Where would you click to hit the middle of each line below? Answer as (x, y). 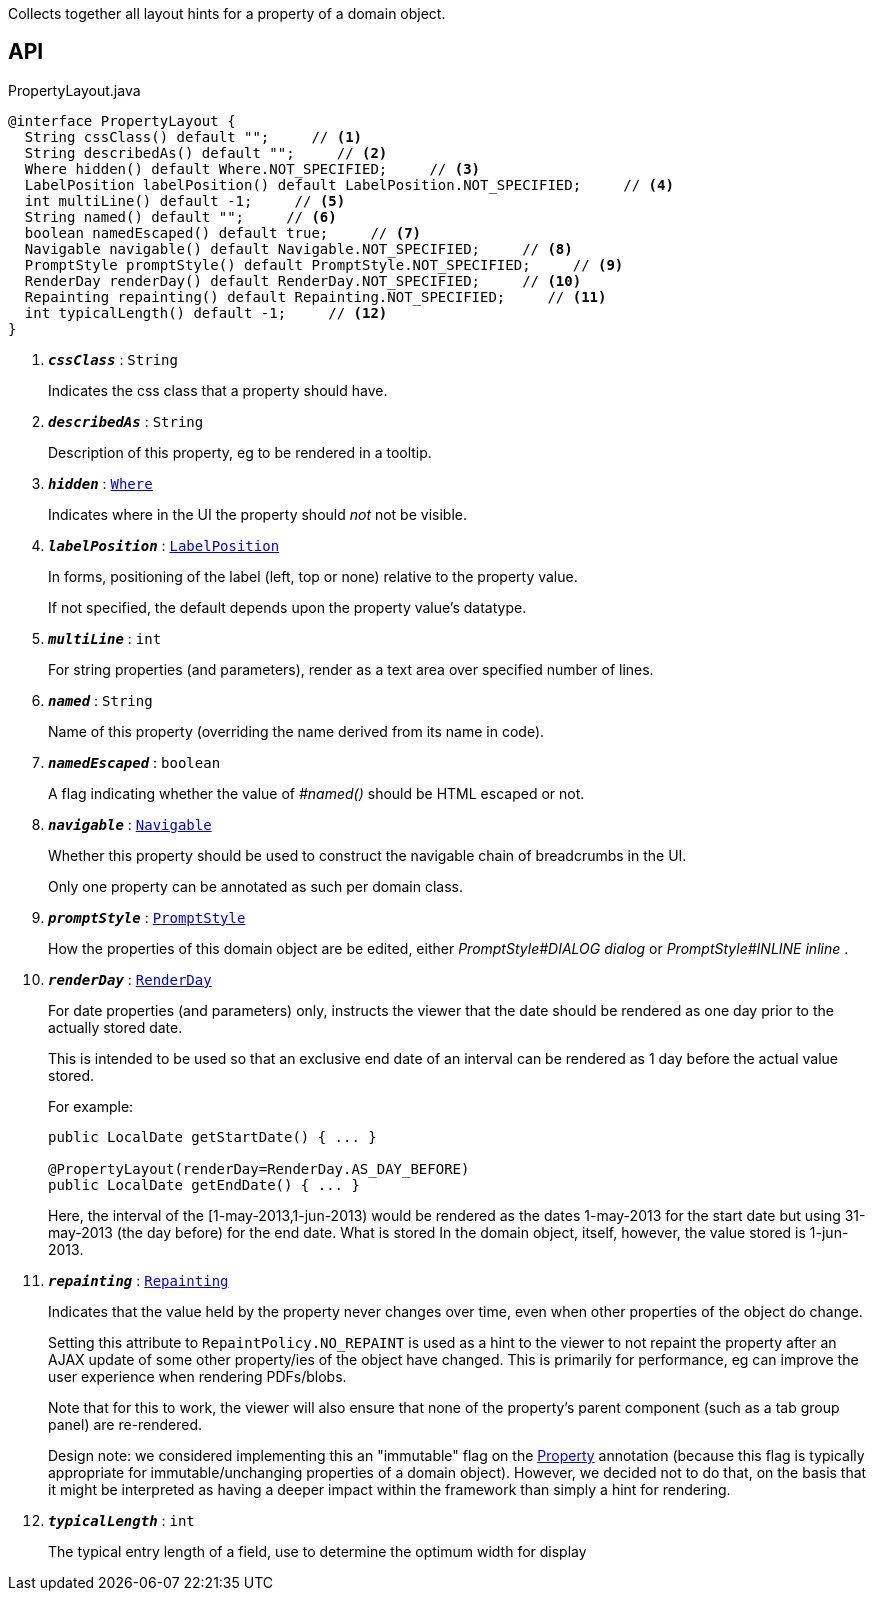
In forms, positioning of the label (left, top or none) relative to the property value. (313, 576)
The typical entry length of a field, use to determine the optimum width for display (317, 1551)
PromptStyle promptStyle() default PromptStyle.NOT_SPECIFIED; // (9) (324, 264)
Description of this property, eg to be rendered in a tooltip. (240, 452)
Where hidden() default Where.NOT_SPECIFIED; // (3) (252, 168)
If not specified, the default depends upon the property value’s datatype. (287, 607)
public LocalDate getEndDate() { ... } (204, 1184)
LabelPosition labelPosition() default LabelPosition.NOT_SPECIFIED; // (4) (349, 184)
